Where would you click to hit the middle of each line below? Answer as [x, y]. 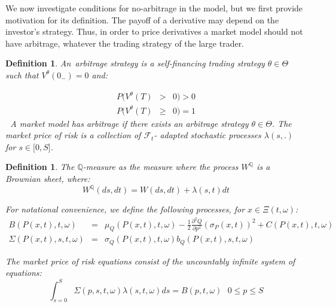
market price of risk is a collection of [73, 135]
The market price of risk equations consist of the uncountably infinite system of [150, 261]
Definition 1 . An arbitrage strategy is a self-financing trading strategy [135, 63]
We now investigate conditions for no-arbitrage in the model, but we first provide [154, 8]
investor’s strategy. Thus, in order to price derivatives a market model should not [154, 31]
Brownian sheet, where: [48, 178]
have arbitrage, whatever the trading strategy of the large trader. [125, 43]
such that [22, 75]
